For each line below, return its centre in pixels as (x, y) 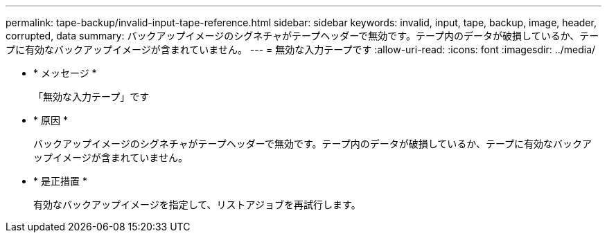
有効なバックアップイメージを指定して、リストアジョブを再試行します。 (197, 204)
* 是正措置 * (60, 181)
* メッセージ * (65, 73)
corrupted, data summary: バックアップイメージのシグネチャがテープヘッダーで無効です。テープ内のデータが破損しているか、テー (302, 36)
